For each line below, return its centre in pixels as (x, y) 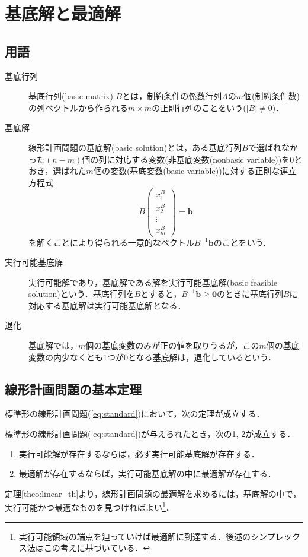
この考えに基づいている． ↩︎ (97, 548)
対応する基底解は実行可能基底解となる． (107, 305)
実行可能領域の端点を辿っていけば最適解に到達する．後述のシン (143, 536)
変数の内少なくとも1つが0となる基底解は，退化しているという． (153, 357)
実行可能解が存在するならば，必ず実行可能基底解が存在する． (139, 453)
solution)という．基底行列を (81, 294)
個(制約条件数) (271, 96)
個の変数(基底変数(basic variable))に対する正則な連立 (195, 171)
